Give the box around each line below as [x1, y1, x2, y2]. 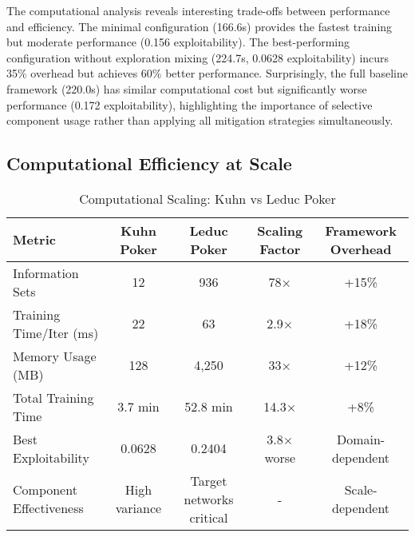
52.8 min [184, 397, 233, 416]
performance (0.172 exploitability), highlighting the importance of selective [6, 96, 373, 113]
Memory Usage [13, 346, 97, 365]
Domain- [336, 429, 385, 448]
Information [13, 263, 79, 282]
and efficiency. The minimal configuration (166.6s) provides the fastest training [6, 18, 393, 34]
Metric [13, 230, 56, 249]
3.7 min [117, 397, 160, 416]
